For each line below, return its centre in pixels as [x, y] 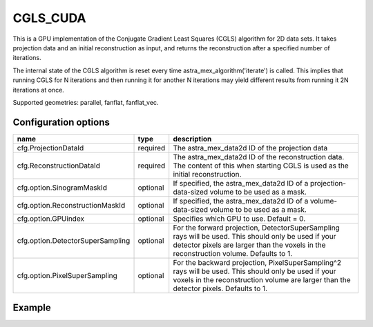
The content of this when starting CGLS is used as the [261, 166]
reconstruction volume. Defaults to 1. [233, 253]
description [192, 139]
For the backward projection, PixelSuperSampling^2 [257, 262]
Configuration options [61, 122]
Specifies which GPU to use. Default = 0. [239, 219]
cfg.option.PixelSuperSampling [67, 275]
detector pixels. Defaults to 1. [220, 288]
